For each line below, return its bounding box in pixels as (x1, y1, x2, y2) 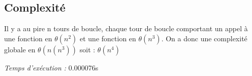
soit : (79, 44, 96, 54)
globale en (4, 44, 36, 54)
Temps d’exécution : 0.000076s (4, 62, 99, 72)
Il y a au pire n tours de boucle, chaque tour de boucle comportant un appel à (4, 23, 248, 34)
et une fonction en (79, 33, 136, 43)
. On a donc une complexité (161, 33, 247, 43)
